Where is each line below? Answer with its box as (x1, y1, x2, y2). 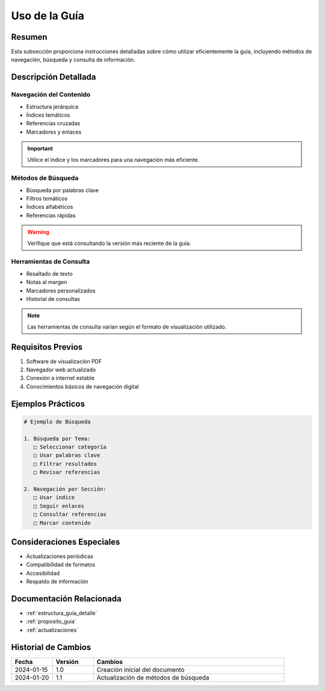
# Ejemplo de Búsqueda (23, 418, 91, 425)
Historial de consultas (26, 295, 81, 302)
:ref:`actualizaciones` (26, 626, 79, 633)
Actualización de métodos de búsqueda (96, 673, 209, 681)
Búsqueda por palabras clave (26, 187, 99, 194)
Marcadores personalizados (26, 287, 96, 294)
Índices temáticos (26, 111, 70, 119)
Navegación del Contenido (11, 90, 91, 99)
